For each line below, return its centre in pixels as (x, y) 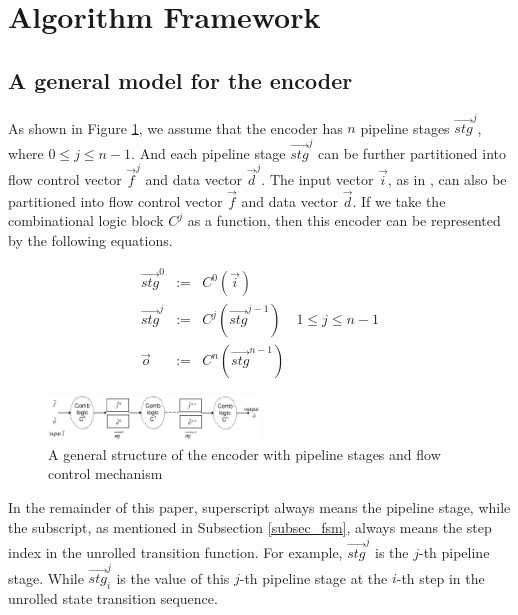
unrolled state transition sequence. (113, 598)
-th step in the (440, 577)
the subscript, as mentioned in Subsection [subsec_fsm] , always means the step (250, 526)
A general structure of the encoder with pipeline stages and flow (244, 453)
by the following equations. (90, 239)
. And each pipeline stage (208, 152)
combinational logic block (86, 220)
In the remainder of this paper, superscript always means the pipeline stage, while (259, 507)
